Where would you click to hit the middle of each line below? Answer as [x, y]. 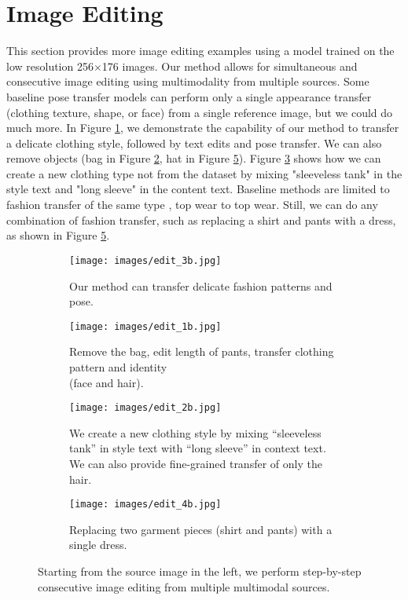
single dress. [98, 545]
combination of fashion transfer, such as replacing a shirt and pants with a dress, [201, 220]
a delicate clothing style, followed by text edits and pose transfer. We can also [194, 143]
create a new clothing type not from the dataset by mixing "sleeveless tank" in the [204, 173]
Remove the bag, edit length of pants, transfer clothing [202, 351]
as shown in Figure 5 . [58, 235]
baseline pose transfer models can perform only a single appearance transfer [189, 96]
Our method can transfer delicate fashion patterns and [201, 285]
